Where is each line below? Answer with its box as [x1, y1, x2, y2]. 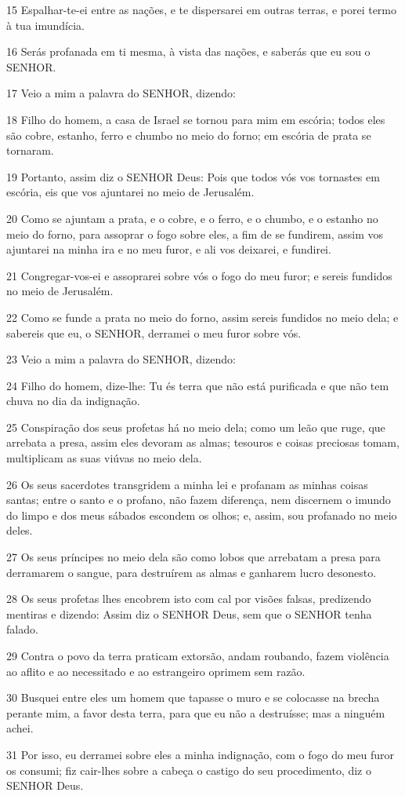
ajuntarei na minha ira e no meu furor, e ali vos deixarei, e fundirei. [6, 241, 331, 257]
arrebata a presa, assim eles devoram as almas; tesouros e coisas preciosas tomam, [6, 434, 400, 451]
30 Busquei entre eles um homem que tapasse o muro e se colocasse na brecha [6, 689, 380, 706]
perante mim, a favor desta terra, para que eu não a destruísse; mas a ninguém [6, 704, 385, 721]
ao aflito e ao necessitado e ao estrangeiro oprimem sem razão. [6, 663, 306, 679]
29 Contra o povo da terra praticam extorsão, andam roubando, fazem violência [6, 648, 389, 663]
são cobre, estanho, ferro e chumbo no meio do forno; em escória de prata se [6, 126, 371, 143]
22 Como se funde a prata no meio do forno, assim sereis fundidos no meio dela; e [6, 309, 399, 325]
